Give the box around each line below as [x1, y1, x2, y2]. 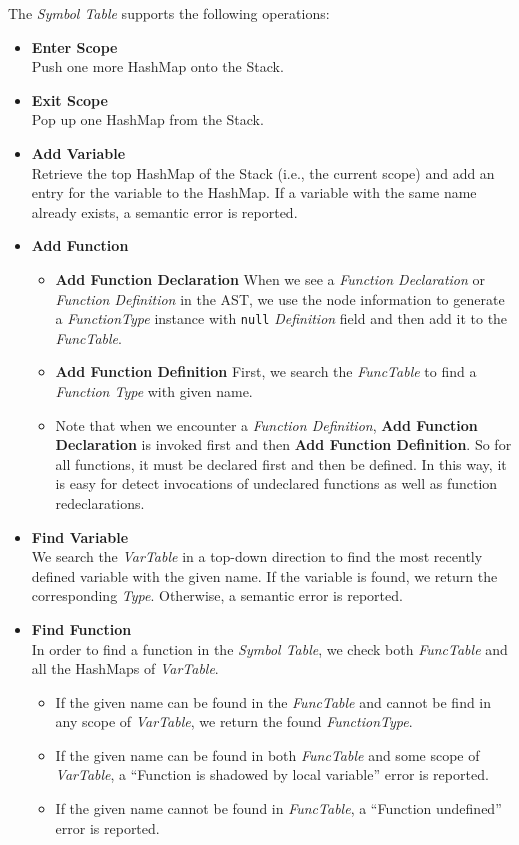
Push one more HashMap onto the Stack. [31, 56, 284, 77]
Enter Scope [31, 36, 118, 57]
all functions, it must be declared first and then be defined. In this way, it [55, 453, 507, 474]
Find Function [31, 618, 132, 639]
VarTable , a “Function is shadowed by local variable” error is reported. [55, 764, 489, 785]
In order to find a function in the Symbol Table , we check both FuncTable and [31, 638, 508, 659]
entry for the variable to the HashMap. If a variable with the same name [31, 182, 477, 203]
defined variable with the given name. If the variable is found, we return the [31, 565, 498, 586]
